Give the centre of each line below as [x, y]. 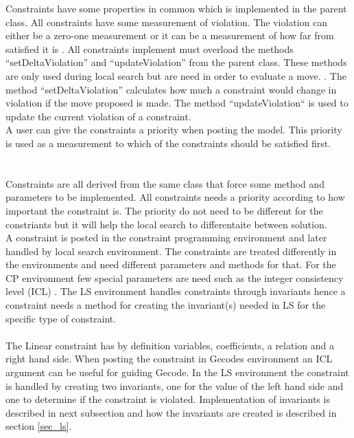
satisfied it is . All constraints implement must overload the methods [150, 48]
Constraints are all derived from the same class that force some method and [165, 183]
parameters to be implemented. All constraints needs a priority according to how [175, 197]
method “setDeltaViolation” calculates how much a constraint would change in [171, 89]
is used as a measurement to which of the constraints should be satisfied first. [168, 143]
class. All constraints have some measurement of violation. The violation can [167, 22]
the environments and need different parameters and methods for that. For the [171, 264]
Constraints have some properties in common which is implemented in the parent [176, 8]
